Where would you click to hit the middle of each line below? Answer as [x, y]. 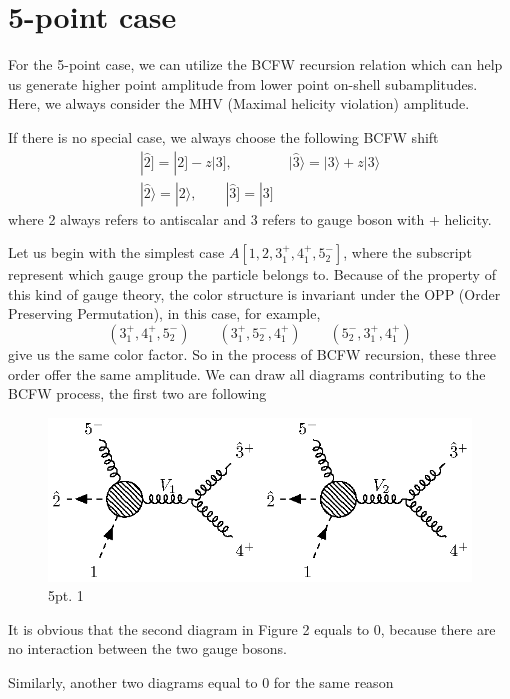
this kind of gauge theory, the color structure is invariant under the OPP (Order [254, 293]
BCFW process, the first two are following [137, 393]
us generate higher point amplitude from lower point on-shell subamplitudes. [243, 83]
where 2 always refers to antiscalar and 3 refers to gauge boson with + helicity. [250, 218]
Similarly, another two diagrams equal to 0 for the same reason [201, 682]
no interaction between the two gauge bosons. [148, 648]
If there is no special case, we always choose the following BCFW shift [223, 136]
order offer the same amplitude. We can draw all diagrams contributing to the [247, 373]
